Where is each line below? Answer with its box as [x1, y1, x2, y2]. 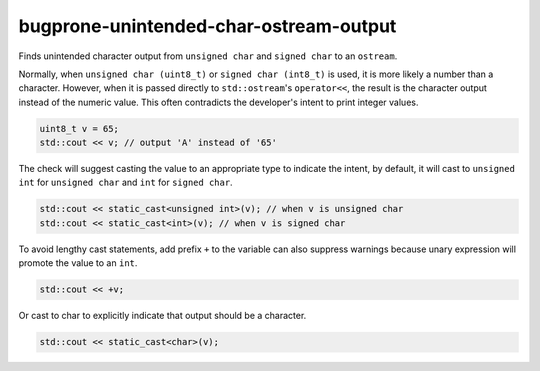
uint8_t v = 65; [39, 123, 120, 134]
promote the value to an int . [18, 257, 138, 269]
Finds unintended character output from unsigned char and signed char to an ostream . [18, 50, 398, 62]
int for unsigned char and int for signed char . [18, 176, 234, 189]
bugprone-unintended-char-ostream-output [18, 15, 397, 37]
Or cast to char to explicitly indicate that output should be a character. [18, 310, 307, 322]
